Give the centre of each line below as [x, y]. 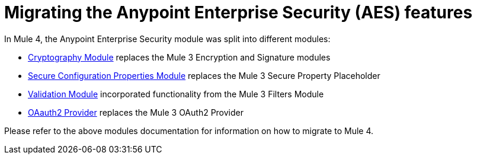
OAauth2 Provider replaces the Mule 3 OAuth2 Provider [136, 112]
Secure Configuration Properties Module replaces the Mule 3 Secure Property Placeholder [204, 75]
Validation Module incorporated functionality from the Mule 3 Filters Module [176, 94]
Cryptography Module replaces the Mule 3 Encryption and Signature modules [179, 57]
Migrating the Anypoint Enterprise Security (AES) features [239, 12]
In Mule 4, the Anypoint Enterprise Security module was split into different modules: [167, 39]
